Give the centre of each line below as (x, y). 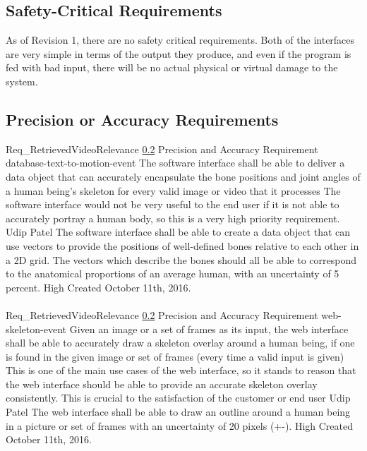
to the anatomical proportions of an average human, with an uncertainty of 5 (173, 273)
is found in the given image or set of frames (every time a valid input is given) (175, 356)
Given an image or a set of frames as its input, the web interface (209, 329)
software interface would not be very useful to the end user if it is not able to (173, 204)
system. (22, 81)
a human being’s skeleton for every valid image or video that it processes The (173, 190)
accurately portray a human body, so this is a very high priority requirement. (173, 218)
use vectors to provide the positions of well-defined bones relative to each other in (182, 245)
